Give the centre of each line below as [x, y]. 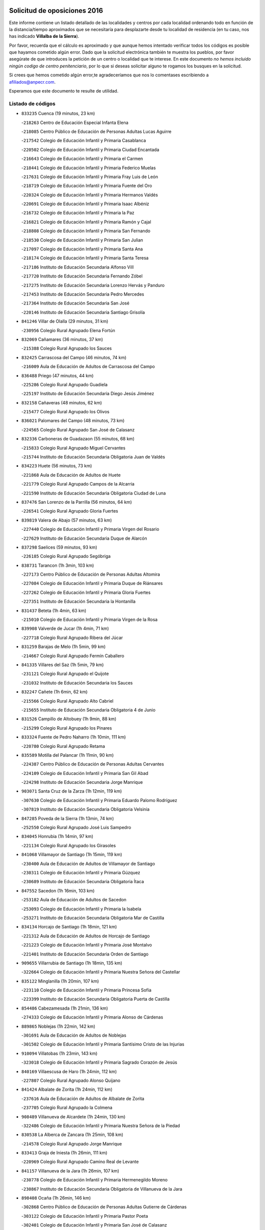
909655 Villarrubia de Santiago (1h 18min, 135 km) [72, 963]
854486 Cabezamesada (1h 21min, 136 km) [65, 1008]
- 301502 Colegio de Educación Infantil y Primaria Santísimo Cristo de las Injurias [103, 1044]
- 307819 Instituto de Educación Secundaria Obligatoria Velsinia [85, 809]
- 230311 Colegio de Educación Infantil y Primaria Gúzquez [81, 872]
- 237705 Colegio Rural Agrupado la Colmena [67, 1107]
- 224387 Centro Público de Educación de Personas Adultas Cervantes [93, 764]
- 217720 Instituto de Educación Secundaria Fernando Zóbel [82, 276]
